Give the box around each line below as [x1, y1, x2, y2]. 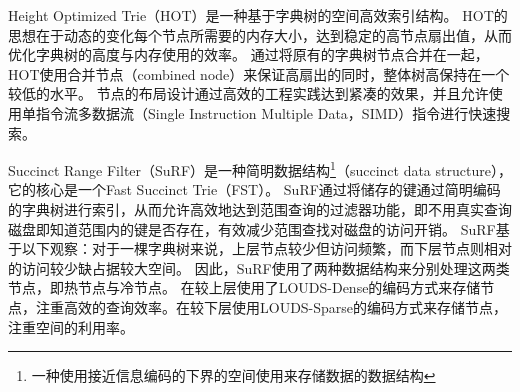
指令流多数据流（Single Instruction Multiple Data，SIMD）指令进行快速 [35, 102, 497, 123]
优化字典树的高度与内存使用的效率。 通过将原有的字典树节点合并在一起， [8, 44, 489, 65]
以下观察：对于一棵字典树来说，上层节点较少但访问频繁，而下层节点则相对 [21, 238, 512, 259]
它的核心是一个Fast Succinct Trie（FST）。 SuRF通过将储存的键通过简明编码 [8, 179, 501, 200]
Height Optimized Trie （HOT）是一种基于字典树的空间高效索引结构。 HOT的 [8, 5, 508, 25]
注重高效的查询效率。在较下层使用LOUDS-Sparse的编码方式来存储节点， [35, 296, 508, 317]
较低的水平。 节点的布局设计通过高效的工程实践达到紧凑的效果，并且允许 [8, 83, 489, 104]
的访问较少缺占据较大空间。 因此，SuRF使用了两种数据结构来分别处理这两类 [8, 257, 510, 278]
